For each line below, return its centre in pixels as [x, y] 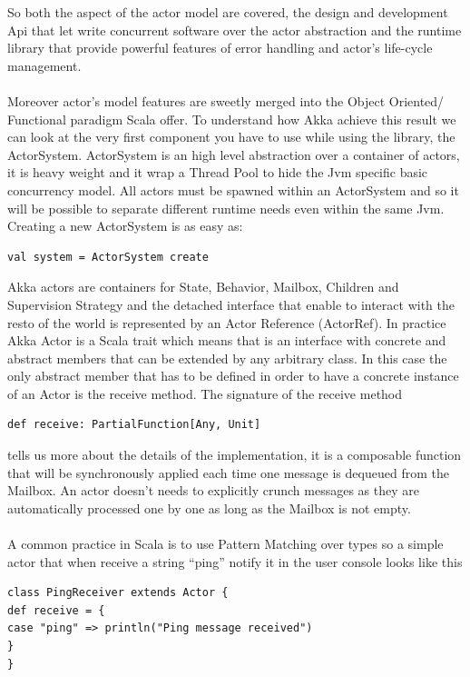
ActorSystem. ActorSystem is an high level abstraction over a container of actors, [234, 154]
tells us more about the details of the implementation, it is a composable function [235, 455]
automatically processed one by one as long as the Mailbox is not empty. [209, 508]
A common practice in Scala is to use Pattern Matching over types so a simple [225, 544]
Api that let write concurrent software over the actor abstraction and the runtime [235, 30]
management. [44, 65]
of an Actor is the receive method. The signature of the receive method [205, 393]
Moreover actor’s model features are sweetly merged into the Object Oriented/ [226, 100]
